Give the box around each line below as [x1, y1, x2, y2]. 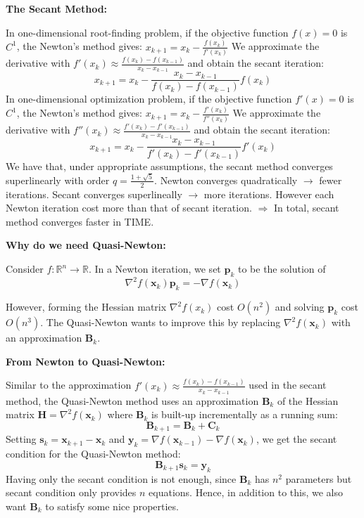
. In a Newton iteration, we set [88, 261, 221, 276]
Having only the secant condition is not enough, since [6, 471, 237, 486]
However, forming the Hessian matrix [6, 299, 167, 314]
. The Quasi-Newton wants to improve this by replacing [40, 315, 281, 330]
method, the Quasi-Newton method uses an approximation [6, 393, 259, 408]
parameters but [285, 471, 352, 486]
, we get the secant [256, 432, 337, 446]
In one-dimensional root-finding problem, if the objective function [6, 25, 289, 39]
